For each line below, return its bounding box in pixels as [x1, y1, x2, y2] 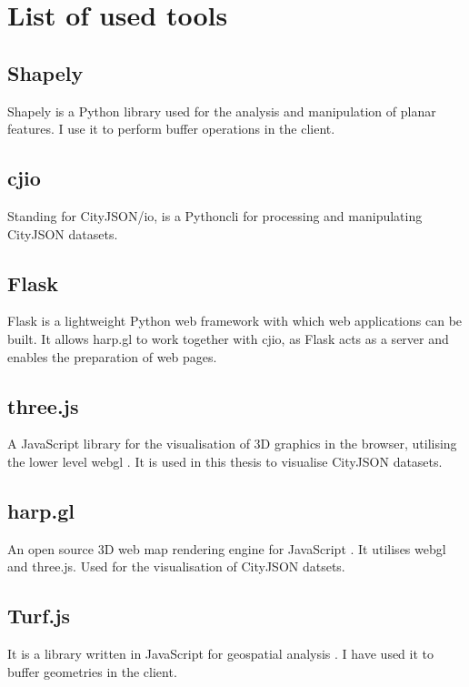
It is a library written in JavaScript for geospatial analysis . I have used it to [7, 644, 434, 663]
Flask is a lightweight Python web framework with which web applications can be [7, 311, 463, 330]
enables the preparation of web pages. [7, 347, 217, 366]
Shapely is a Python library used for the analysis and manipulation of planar [7, 101, 436, 120]
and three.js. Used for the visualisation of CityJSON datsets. [7, 557, 345, 576]
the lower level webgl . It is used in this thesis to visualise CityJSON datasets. [7, 451, 443, 470]
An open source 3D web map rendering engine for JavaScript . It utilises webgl [7, 539, 446, 558]
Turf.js [7, 601, 71, 630]
